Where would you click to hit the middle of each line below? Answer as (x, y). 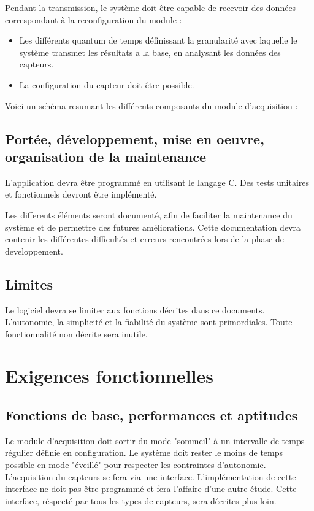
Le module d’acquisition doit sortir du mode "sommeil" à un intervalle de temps (155, 440)
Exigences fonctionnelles (109, 376)
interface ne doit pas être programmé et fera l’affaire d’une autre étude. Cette (151, 489)
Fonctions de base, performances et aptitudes (151, 415)
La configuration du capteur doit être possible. (107, 84)
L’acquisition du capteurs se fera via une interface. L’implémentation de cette (151, 476)
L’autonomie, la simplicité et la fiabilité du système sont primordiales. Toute (149, 322)
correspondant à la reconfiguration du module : (94, 19)
